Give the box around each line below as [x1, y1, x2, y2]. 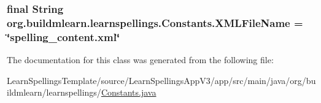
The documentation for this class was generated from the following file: [7, 53, 274, 66]
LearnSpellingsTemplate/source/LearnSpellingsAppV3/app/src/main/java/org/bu [7, 74, 316, 86]
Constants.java [101, 86, 157, 99]
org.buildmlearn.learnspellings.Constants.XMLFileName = [7, 15, 303, 30]
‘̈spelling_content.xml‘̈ [7, 29, 120, 44]
